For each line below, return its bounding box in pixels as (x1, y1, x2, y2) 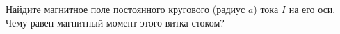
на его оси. (289, 2, 336, 16)
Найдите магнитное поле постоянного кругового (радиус (6, 2, 245, 16)
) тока (253, 2, 279, 16)
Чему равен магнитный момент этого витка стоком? (6, 15, 225, 29)
